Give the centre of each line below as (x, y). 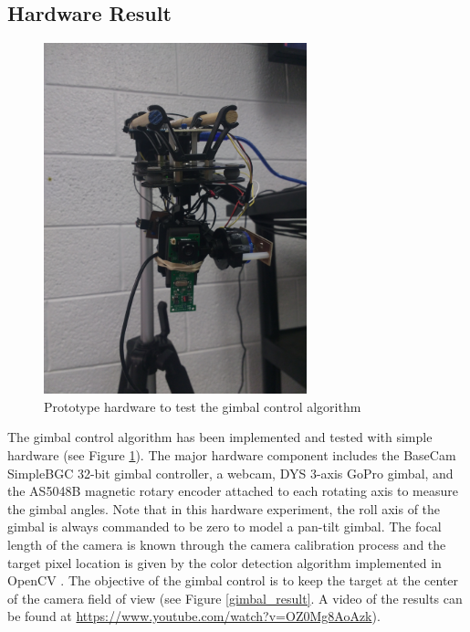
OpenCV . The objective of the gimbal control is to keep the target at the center (233, 580)
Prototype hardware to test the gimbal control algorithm (203, 406)
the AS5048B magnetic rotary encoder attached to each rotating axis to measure (233, 491)
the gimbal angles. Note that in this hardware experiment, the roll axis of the (224, 508)
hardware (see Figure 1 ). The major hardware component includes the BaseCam (232, 454)
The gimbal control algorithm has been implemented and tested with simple (220, 437)
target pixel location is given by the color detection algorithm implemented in (225, 562)
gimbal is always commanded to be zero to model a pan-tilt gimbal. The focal (225, 527)
